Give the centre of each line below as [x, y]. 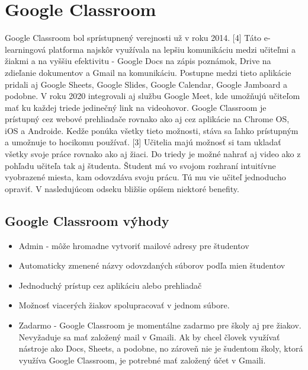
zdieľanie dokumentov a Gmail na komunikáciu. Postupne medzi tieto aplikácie [148, 72]
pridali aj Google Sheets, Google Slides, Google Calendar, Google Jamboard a [146, 84]
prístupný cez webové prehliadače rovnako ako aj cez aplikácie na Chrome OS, [147, 119]
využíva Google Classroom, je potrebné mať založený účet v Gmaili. [142, 360]
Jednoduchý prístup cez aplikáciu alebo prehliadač [110, 285]
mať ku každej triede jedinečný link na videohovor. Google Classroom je [136, 107]
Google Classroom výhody [87, 220]
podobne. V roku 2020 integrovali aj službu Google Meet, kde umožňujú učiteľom [153, 96]
